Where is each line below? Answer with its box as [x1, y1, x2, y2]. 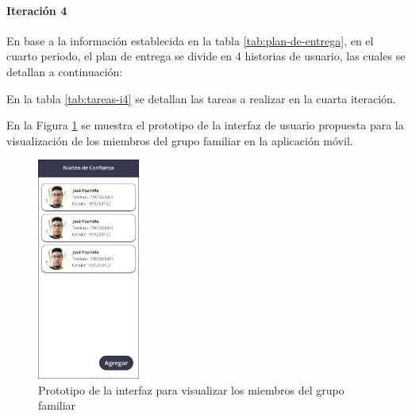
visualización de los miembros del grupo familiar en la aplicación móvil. [6, 132, 353, 148]
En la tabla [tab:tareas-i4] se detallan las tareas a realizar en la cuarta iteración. [6, 90, 396, 106]
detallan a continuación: [6, 63, 123, 79]
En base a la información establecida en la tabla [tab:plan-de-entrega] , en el [6, 32, 374, 48]
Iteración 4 [6, 2, 67, 18]
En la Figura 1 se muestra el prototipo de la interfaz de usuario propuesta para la [6, 117, 404, 133]
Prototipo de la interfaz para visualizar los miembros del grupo [38, 381, 345, 398]
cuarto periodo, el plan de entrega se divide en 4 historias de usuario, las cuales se [6, 48, 406, 64]
